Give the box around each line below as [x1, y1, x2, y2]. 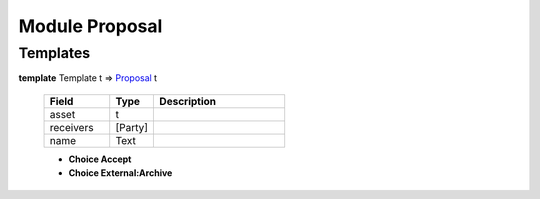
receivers [49, 120, 94, 134]
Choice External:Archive [68, 167, 173, 179]
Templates [18, 44, 91, 62]
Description [159, 94, 217, 108]
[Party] [115, 120, 149, 134]
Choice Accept [68, 153, 132, 165]
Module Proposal [18, 15, 163, 37]
